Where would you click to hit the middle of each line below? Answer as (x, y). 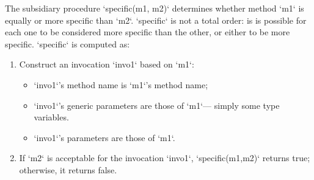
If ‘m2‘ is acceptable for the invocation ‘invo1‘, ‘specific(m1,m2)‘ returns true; (165, 158)
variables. (51, 117)
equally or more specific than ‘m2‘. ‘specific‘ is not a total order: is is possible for (156, 20)
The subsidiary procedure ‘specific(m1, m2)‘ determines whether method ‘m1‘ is (155, 8)
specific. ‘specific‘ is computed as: (68, 43)
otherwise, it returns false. (68, 169)
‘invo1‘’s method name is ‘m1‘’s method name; (121, 84)
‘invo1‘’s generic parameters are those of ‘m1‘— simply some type (157, 105)
